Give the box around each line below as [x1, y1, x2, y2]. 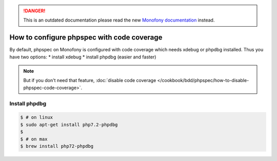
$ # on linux [20, 114, 53, 120]
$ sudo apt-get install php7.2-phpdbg [20, 122, 118, 128]
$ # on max [20, 136, 48, 142]
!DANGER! [23, 8, 46, 14]
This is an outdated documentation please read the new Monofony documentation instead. [23, 17, 215, 23]
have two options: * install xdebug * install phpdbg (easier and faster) [9, 54, 156, 60]
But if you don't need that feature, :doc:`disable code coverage [23, 77, 156, 84]
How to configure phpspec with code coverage [9, 33, 163, 42]
